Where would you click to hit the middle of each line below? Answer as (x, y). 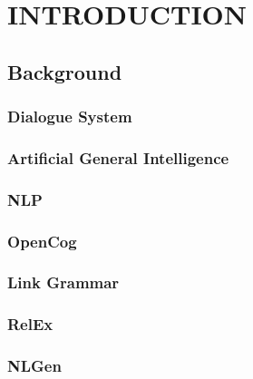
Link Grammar (63, 282)
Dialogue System (70, 117)
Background (65, 71)
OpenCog (42, 241)
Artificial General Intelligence (118, 157)
